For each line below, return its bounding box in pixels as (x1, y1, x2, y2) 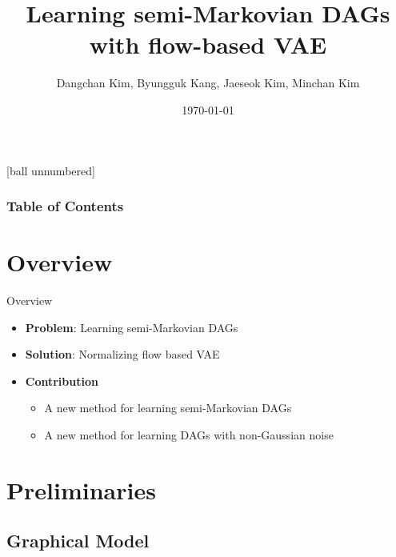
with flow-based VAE (89, 28, 327, 61)
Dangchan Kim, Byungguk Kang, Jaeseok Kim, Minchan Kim (56, 74, 360, 91)
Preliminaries (6, 473, 156, 506)
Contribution (25, 372, 98, 389)
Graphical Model (6, 528, 150, 553)
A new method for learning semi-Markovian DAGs (44, 399, 292, 416)
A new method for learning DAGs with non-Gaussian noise (44, 427, 334, 443)
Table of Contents (6, 196, 124, 216)
